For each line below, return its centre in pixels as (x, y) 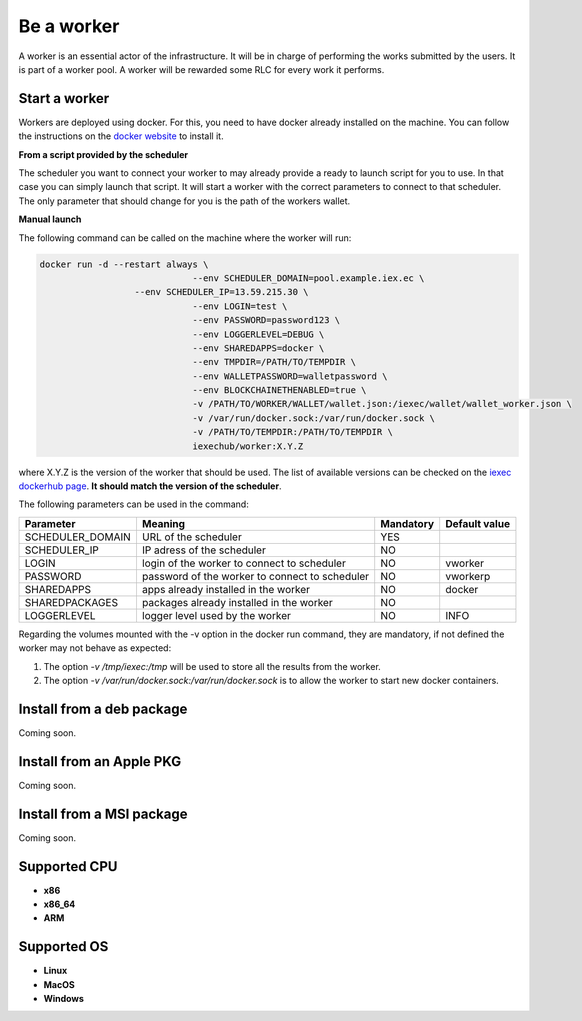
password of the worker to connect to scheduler (255, 576)
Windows (63, 999)
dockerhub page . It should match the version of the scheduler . (150, 486)
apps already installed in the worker (225, 589)
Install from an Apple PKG (100, 761)
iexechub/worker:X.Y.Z (248, 446)
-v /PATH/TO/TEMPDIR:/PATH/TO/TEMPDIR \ (293, 432)
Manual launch (50, 219)
